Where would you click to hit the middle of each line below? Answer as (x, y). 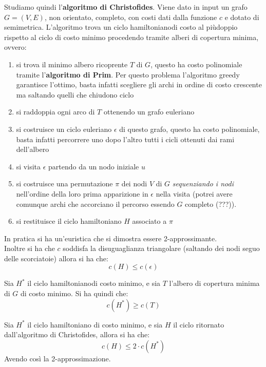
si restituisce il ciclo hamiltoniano (69, 221)
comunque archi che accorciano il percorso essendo (95, 204)
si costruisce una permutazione (64, 183)
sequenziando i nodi (203, 183)
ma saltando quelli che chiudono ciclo (75, 94)
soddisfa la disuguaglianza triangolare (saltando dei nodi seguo (161, 248)
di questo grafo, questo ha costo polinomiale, (189, 129)
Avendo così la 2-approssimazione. (58, 358)
